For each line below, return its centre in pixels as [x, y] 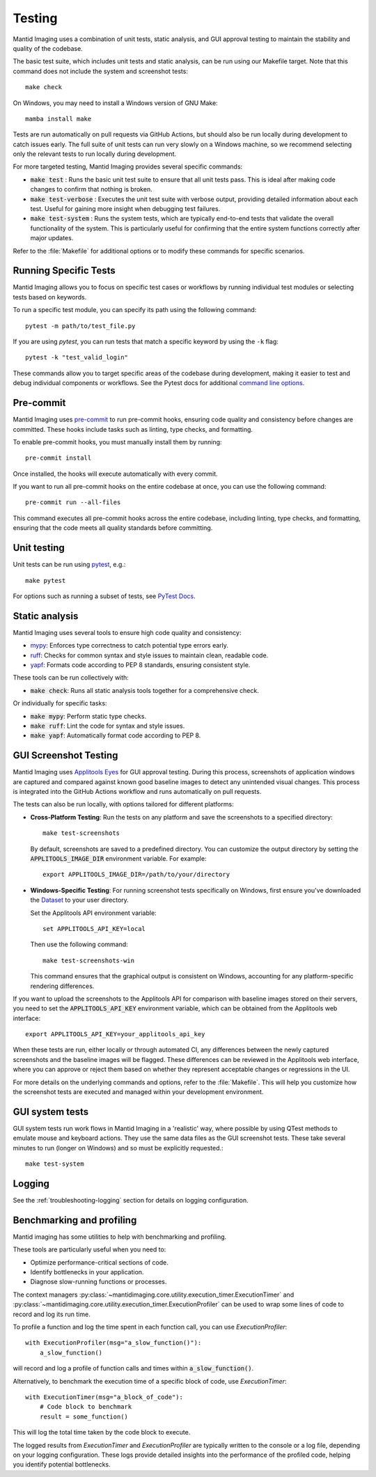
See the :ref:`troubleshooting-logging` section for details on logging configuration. [131, 1201]
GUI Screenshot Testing [65, 756]
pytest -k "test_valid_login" [77, 358]
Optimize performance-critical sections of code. [99, 1262]
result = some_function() [84, 1416]
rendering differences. [62, 986]
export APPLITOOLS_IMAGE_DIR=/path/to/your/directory [136, 875]
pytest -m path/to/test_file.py [80, 326]
